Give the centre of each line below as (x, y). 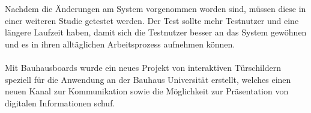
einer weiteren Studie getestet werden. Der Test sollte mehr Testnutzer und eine (152, 20)
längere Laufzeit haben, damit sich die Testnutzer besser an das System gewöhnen (156, 32)
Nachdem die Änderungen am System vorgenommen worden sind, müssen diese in (155, 9)
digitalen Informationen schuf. (60, 102)
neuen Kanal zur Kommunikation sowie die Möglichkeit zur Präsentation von (147, 91)
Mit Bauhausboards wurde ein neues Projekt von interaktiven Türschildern (143, 68)
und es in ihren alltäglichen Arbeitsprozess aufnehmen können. (120, 44)
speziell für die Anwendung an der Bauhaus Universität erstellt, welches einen (148, 79)
